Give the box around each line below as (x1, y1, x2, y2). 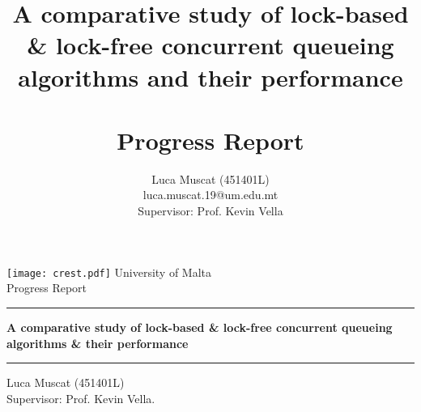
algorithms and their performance (18, 60, 403, 93)
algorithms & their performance (6, 334, 189, 351)
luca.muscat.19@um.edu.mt (142, 186, 279, 203)
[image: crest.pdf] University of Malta (6, 263, 212, 280)
